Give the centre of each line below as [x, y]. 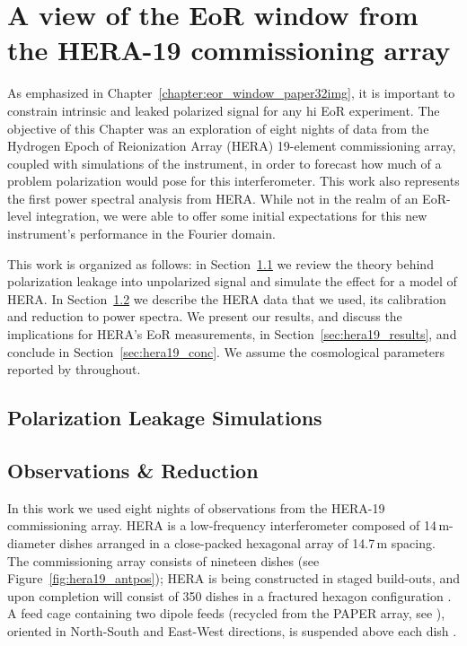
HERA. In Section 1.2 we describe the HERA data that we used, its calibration [227, 298]
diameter [31, 542]
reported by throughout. [74, 369]
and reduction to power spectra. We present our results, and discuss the [205, 316]
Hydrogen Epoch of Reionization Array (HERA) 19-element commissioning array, [232, 146]
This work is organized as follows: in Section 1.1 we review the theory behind [220, 263]
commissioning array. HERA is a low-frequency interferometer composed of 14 [222, 525]
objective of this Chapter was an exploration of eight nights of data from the [218, 128]
